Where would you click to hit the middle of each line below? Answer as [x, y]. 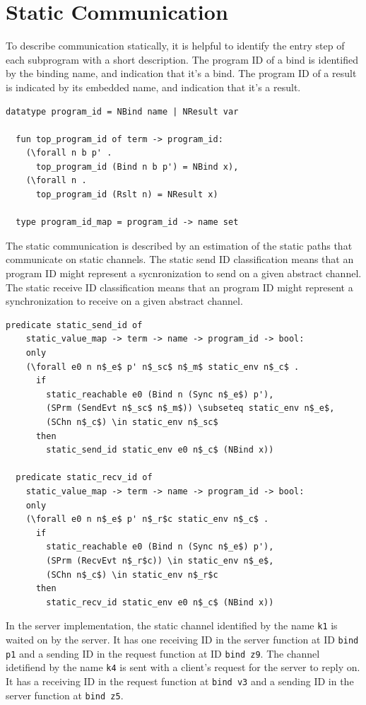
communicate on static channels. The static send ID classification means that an [180, 259]
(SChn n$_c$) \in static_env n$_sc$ [132, 422]
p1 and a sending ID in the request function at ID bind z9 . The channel [163, 653]
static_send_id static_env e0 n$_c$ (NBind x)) [160, 450]
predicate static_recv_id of [84, 478]
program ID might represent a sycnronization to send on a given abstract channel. [184, 273]
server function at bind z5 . [65, 695]
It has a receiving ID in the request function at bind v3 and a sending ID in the [180, 681]
